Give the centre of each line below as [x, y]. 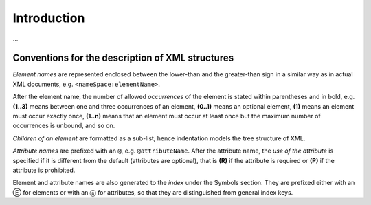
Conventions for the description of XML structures [123, 58]
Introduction [49, 18]
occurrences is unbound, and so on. [64, 126]
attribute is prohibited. [44, 170]
